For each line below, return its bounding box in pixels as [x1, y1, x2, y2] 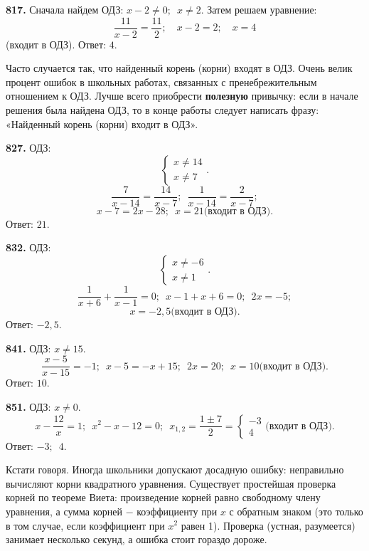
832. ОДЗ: [6, 240, 51, 255]
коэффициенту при [137, 503, 218, 518]
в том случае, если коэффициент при [6, 518, 165, 532]
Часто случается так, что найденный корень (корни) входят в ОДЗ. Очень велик [6, 61, 353, 75]
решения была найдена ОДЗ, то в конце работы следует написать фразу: [6, 103, 319, 117]
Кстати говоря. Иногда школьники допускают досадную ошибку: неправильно [6, 462, 344, 477]
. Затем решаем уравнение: [200, 2, 317, 16]
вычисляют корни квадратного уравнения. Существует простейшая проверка [6, 476, 336, 490]
